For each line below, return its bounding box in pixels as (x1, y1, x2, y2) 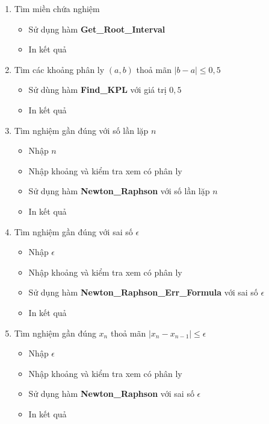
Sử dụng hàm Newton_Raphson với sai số (28, 387, 194, 400)
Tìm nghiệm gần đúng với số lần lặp (14, 124, 149, 136)
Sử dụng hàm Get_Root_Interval (28, 22, 165, 35)
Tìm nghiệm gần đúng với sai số (14, 225, 133, 238)
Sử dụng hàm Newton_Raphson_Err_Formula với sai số (28, 286, 258, 299)
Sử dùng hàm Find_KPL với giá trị (28, 83, 167, 96)
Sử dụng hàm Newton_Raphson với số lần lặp (28, 185, 210, 197)
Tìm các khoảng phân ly (14, 63, 105, 75)
